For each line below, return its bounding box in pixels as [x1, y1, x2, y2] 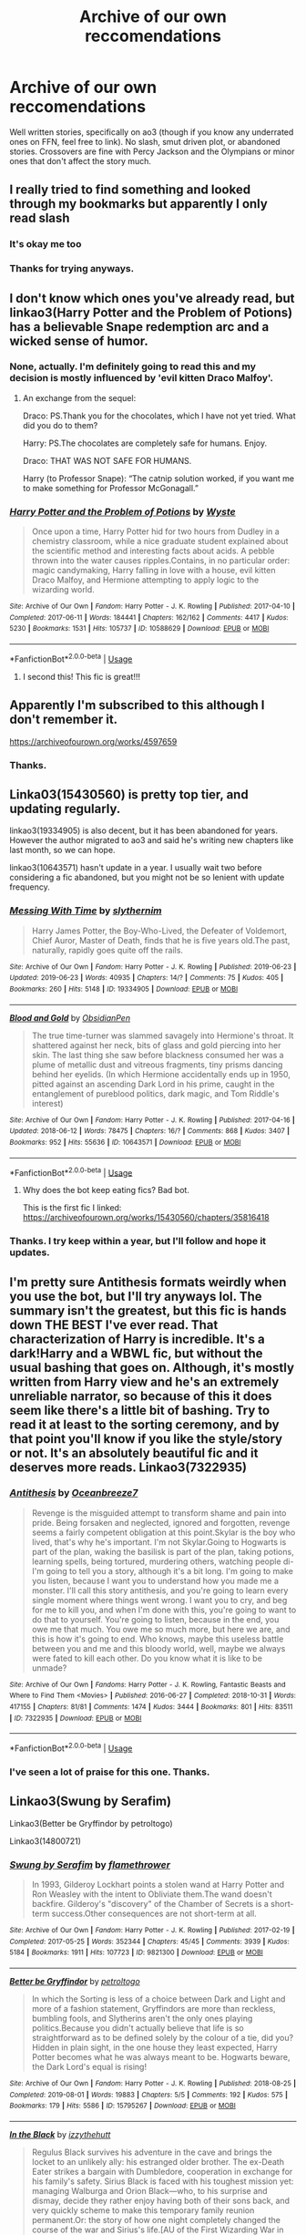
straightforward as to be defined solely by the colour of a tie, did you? [31, 2033, 294, 2044]
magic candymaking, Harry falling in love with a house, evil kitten [31, 565, 276, 576]
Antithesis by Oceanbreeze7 [9, 1487, 138, 1499]
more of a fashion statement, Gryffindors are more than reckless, [31, 2003, 276, 2014]
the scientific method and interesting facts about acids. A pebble [31, 545, 275, 557]
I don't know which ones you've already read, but [9, 290, 295, 306]
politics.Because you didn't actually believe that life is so [31, 2023, 244, 2034]
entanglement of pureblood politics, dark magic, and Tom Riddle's [31, 1087, 280, 1099]
